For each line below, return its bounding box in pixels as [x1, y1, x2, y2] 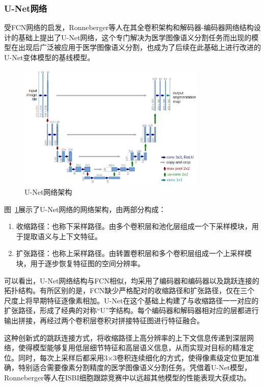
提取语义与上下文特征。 [23, 230, 102, 241]
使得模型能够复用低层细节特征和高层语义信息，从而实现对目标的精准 [18, 342, 247, 353]
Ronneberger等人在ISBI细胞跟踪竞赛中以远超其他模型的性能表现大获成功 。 [4, 372, 251, 382]
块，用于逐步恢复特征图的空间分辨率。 [16, 258, 145, 269]
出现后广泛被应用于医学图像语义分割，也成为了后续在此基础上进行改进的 [18, 42, 261, 53]
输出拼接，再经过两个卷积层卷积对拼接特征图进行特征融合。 [4, 315, 204, 326]
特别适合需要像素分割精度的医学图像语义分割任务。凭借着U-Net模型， [18, 362, 252, 373]
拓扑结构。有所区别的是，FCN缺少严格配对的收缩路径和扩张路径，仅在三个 [4, 285, 255, 296]
